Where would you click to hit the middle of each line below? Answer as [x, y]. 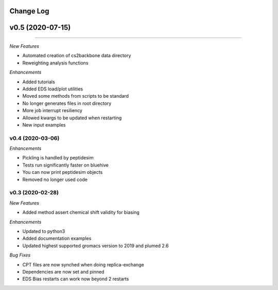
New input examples [44, 125]
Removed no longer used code [55, 179]
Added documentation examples [57, 239]
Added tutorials [39, 82]
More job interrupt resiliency [52, 111]
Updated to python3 [44, 231]
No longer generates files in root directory [67, 103]
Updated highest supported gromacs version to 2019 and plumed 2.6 [96, 246]
